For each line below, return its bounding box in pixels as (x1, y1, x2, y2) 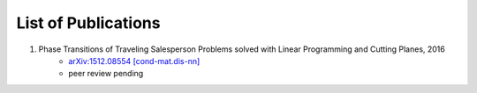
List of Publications (16, 13, 161, 32)
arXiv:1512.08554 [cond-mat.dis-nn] (68, 55, 201, 66)
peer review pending (68, 68, 144, 79)
